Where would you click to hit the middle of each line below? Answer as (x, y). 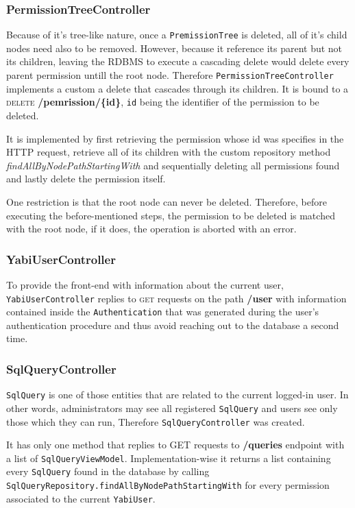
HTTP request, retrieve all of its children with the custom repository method (169, 152)
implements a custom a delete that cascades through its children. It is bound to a (177, 88)
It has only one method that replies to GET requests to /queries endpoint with (175, 445)
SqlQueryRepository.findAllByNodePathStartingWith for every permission (168, 485)
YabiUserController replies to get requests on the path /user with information (176, 298)
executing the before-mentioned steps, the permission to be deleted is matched (171, 215)
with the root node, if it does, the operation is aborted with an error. (151, 229)
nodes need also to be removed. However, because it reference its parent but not (174, 48)
